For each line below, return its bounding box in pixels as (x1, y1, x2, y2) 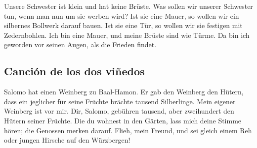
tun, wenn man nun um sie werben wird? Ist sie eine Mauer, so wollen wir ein (4, 10, 239, 21)
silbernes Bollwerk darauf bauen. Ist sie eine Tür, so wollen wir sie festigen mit (4, 20, 243, 30)
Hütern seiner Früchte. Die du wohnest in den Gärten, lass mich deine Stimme (4, 115, 242, 125)
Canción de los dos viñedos (4, 63, 145, 79)
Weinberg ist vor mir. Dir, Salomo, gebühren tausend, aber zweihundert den (4, 106, 234, 116)
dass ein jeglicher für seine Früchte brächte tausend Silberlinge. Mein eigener (4, 96, 236, 106)
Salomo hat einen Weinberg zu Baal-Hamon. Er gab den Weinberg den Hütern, (4, 87, 244, 97)
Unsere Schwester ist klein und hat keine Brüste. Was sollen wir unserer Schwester (4, 1, 253, 11)
